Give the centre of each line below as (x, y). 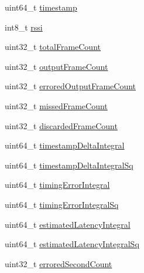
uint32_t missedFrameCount (56, 105)
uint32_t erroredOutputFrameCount (71, 86)
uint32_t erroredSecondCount (59, 263)
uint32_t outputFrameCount (56, 66)
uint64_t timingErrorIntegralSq (62, 204)
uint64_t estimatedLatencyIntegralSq (72, 244)
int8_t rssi (24, 27)
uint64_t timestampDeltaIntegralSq (69, 165)
